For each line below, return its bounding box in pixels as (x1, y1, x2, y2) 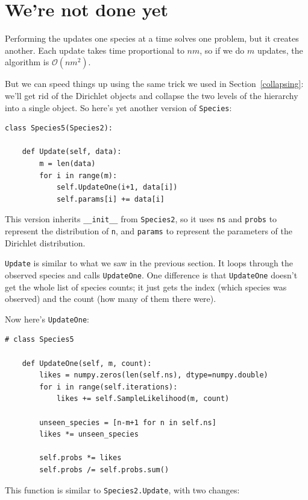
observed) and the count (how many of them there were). (5, 292, 216, 305)
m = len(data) (39, 159, 96, 168)
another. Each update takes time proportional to (5, 43, 184, 56)
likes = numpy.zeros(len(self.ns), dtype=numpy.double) (39, 371, 268, 380)
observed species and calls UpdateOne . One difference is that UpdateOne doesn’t (5, 268, 298, 281)
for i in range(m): (39, 171, 118, 180)
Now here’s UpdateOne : (5, 312, 89, 325)
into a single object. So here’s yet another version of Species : (5, 101, 232, 114)
